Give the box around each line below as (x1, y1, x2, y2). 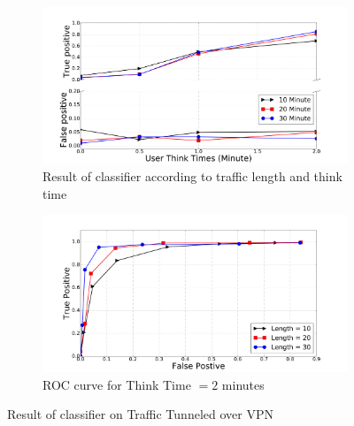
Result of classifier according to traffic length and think (42, 167, 342, 186)
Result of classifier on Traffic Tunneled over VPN (7, 405, 273, 423)
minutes (221, 375, 265, 393)
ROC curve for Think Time (42, 375, 191, 393)
